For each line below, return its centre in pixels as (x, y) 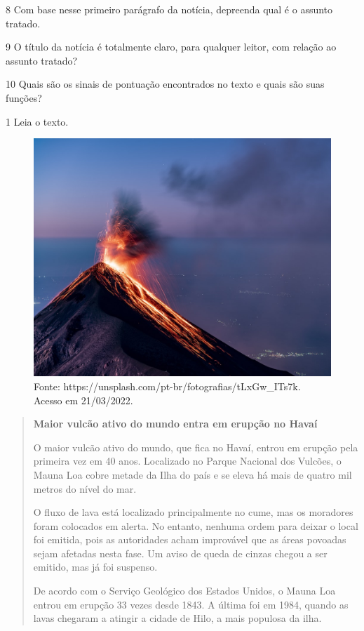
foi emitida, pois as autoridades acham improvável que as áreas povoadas (190, 539)
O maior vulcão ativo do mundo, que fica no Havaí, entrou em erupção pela (196, 447)
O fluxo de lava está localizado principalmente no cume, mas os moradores (193, 512)
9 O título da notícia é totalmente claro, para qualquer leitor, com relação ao (171, 47)
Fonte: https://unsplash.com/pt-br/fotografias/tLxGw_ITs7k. (167, 386)
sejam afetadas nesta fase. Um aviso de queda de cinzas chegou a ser (180, 553)
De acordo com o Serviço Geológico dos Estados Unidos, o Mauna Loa (184, 591)
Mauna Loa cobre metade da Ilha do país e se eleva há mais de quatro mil (193, 474)
